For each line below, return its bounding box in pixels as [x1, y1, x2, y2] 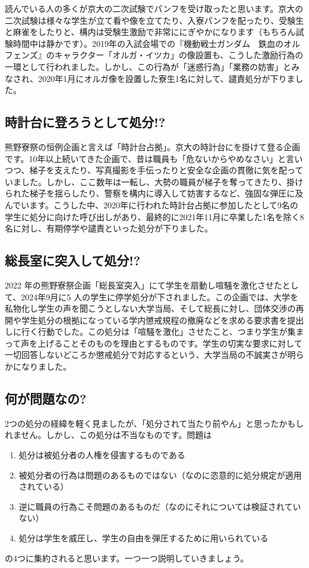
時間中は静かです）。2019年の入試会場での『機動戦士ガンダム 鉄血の [12, 37, 283, 49]
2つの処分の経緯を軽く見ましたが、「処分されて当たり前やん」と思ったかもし [5, 417, 304, 429]
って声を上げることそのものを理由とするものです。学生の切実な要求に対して [5, 337, 302, 349]
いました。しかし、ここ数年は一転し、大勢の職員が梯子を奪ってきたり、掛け [5, 175, 304, 188]
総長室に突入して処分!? [5, 251, 141, 269]
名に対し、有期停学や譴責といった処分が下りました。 [5, 222, 213, 234]
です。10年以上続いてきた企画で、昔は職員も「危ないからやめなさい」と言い [5, 152, 303, 164]
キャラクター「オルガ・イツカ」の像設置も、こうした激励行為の [54, 49, 304, 61]
